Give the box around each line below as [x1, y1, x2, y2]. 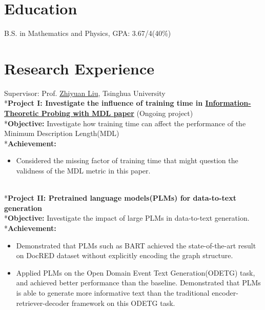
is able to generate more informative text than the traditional [16, 287, 210, 298]
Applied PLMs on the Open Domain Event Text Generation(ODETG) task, [16, 267, 255, 278]
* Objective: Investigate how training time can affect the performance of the [4, 118, 246, 128]
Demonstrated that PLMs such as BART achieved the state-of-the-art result [16, 240, 256, 250]
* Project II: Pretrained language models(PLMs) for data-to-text [4, 192, 236, 203]
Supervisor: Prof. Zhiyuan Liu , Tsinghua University [4, 87, 166, 98]
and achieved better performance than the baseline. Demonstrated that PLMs [16, 277, 261, 288]
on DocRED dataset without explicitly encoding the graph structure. [16, 250, 233, 261]
